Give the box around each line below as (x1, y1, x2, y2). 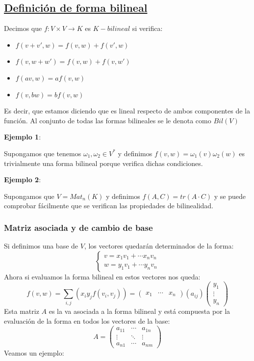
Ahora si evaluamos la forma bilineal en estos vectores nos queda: (4, 271, 201, 281)
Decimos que (4, 23, 42, 33)
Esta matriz (4, 306, 39, 316)
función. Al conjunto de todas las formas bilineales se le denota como (4, 115, 211, 125)
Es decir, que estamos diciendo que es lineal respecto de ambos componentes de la (4, 106, 251, 116)
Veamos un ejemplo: (4, 348, 64, 358)
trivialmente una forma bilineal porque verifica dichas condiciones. (4, 158, 203, 168)
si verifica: (132, 23, 163, 33)
